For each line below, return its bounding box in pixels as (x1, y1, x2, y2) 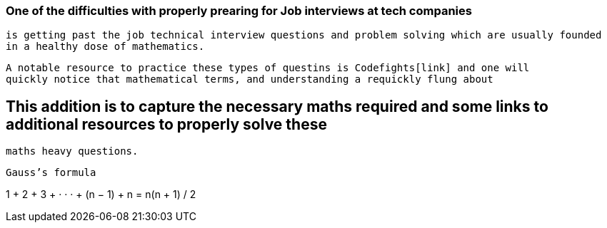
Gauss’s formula (6, 167, 96, 179)
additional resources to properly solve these (6, 115, 327, 133)
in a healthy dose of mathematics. (6, 41, 205, 53)
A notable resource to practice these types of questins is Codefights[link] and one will (6, 62, 530, 74)
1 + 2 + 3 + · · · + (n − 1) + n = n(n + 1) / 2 (6, 188, 196, 201)
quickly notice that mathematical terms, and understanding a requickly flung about (6, 73, 493, 85)
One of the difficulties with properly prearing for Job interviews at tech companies (6, 4, 472, 18)
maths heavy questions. (6, 145, 139, 157)
